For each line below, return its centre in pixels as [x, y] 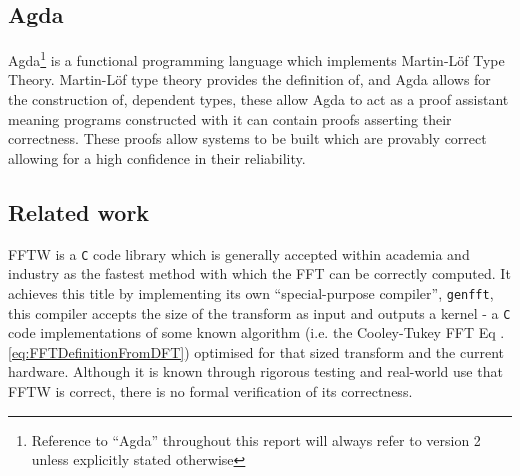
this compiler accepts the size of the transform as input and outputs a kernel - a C [259, 312]
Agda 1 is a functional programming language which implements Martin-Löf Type [256, 58]
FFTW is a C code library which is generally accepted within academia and [239, 253]
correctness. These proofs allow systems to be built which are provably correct [247, 138]
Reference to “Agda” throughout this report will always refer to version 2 [256, 439]
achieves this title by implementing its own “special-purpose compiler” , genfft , [251, 292]
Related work [79, 211]
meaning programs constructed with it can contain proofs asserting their [230, 118]
